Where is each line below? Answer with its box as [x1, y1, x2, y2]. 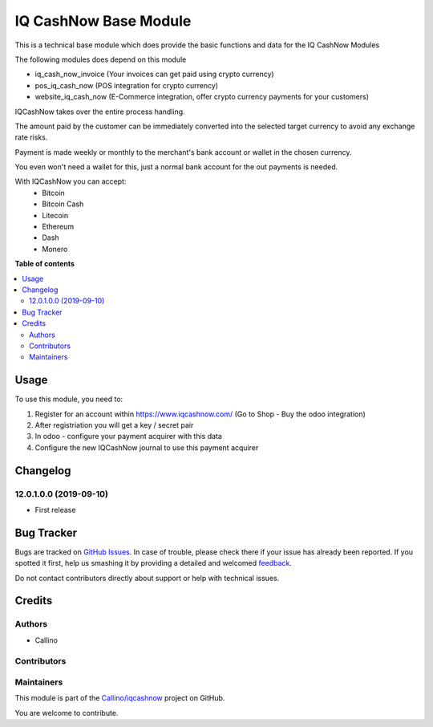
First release [34, 505, 76, 514]
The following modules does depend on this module [14, 55, 187, 64]
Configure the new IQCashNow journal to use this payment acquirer [34, 442, 259, 453]
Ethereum [42, 221, 75, 232]
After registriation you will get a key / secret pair [34, 420, 194, 429]
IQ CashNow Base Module [14, 12, 192, 30]
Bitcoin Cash [42, 199, 84, 209]
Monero [42, 244, 68, 254]
